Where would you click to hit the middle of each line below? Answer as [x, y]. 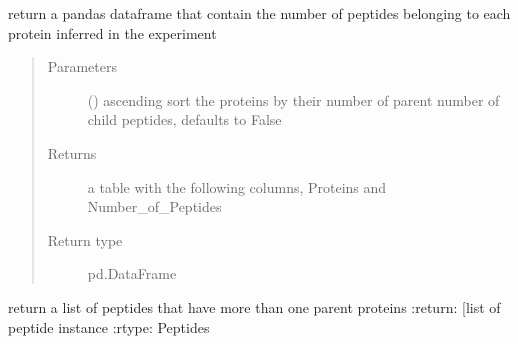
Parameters [82, 66]
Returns [72, 152]
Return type [85, 239]
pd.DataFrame [132, 273]
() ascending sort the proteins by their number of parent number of [293, 99]
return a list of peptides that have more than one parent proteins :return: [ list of [254, 306]
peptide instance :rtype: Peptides [109, 326]
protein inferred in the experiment [112, 32]
